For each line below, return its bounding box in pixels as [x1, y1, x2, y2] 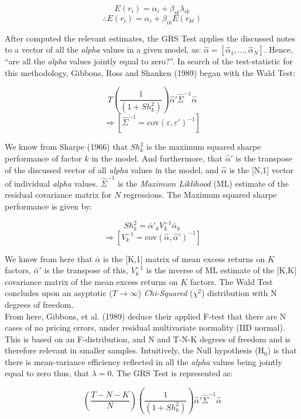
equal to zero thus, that [5, 367, 90, 379]
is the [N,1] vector [229, 163, 294, 176]
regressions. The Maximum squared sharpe [123, 188, 277, 201]
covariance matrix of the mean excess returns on [5, 275, 178, 287]
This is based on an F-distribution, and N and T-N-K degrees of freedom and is [5, 332, 291, 345]
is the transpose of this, [44, 264, 128, 276]
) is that [267, 344, 297, 356]
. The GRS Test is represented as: [111, 367, 233, 379]
